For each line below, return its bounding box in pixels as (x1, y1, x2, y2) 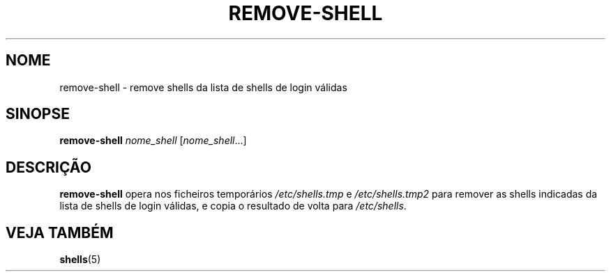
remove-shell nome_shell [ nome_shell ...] (59, 134, 247, 147)
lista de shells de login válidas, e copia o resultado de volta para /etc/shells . (59, 200, 407, 212)
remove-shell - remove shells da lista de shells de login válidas (59, 81, 347, 93)
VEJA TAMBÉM (6, 223, 114, 242)
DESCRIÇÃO (6, 158, 91, 176)
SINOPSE (6, 105, 70, 123)
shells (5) (59, 253, 101, 266)
